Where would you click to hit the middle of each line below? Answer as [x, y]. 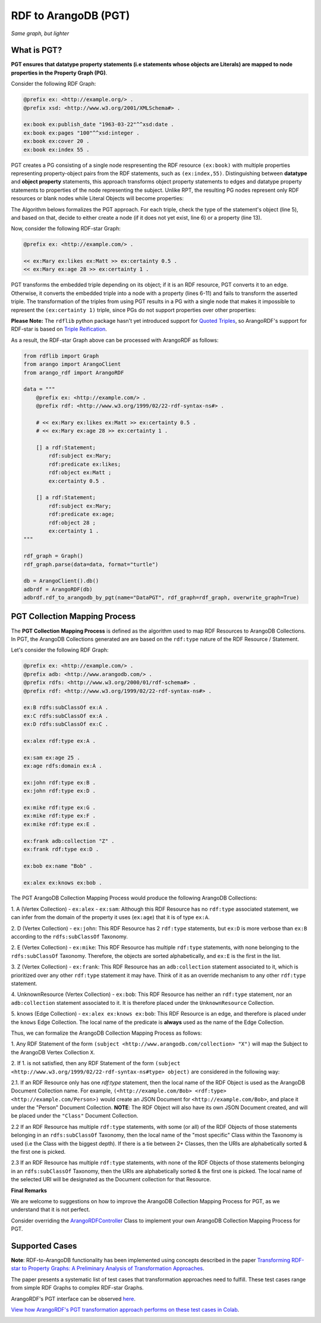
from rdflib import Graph [61, 356]
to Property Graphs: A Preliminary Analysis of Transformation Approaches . [113, 1268]
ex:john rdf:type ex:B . [60, 782]
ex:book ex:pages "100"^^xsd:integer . [81, 133]
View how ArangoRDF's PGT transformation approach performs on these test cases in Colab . [125, 1310]
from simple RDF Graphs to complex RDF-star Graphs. [77, 1288]
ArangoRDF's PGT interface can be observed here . [73, 1299]
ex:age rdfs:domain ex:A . [63, 766]
